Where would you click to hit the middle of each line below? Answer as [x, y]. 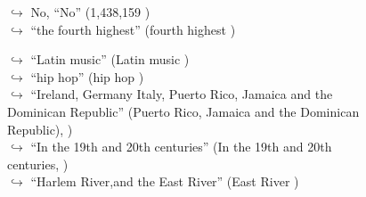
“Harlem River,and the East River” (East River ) [165, 181]
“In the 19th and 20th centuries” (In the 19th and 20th [181, 147]
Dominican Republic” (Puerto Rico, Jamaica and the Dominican [183, 111]
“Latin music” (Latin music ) [110, 59]
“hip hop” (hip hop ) [87, 76]
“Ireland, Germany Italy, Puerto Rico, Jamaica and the [182, 94]
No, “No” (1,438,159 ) [90, 12]
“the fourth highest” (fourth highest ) [133, 29]
